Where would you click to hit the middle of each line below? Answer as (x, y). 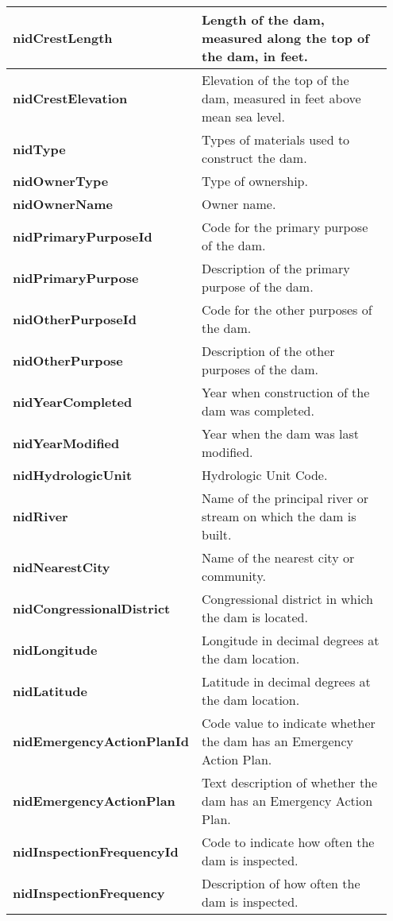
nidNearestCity (62, 567)
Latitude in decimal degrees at (286, 681)
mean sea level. (243, 116)
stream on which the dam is (279, 516)
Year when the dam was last (281, 433)
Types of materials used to (276, 139)
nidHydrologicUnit (73, 475)
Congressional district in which (287, 599)
